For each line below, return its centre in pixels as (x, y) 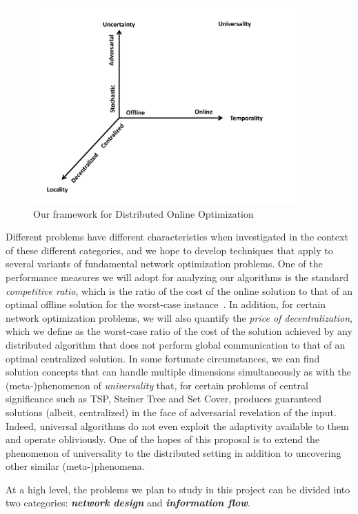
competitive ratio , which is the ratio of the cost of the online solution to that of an (179, 290)
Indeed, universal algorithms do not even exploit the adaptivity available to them (177, 425)
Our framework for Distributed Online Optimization (143, 213)
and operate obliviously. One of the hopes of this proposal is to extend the (163, 439)
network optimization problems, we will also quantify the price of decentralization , (179, 317)
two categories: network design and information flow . (128, 503)
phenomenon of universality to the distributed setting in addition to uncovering (173, 452)
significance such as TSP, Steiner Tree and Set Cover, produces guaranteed (164, 399)
